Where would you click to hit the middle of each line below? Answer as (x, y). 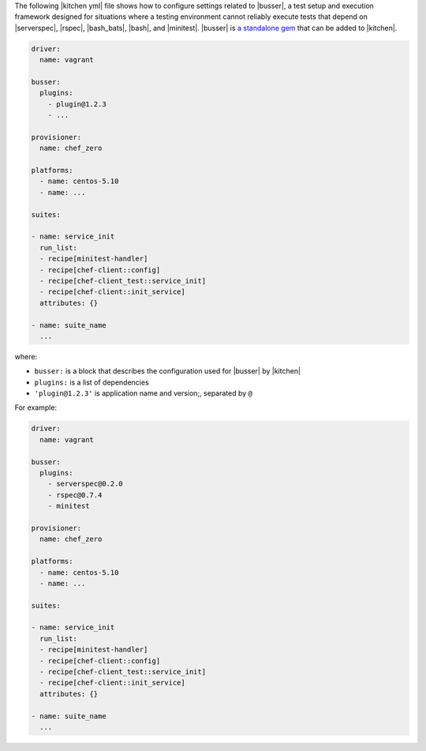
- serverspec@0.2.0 (86, 484)
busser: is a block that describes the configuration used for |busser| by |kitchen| (168, 371)
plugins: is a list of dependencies (92, 382)
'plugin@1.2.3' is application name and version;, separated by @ (143, 393)
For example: (36, 407)
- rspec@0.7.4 (75, 495)
